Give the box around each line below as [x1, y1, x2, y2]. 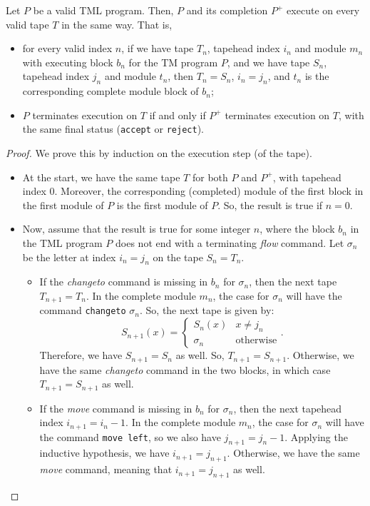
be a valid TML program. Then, [33, 3, 174, 17]
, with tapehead [272, 169, 341, 184]
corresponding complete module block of [22, 84, 199, 98]
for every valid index [22, 41, 113, 56]
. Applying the [284, 429, 348, 444]
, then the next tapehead [233, 400, 342, 415]
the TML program [22, 235, 103, 250]
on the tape [153, 249, 203, 264]
